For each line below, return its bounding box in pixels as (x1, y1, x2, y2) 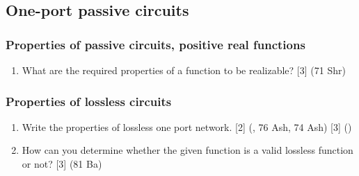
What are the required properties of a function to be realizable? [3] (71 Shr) (22, 63, 346, 77)
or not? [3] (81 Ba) (22, 157, 102, 170)
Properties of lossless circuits (6, 92, 172, 109)
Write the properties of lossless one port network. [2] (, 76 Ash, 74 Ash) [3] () (22, 119, 352, 134)
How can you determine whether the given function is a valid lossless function (22, 143, 353, 157)
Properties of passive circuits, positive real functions (6, 35, 305, 53)
